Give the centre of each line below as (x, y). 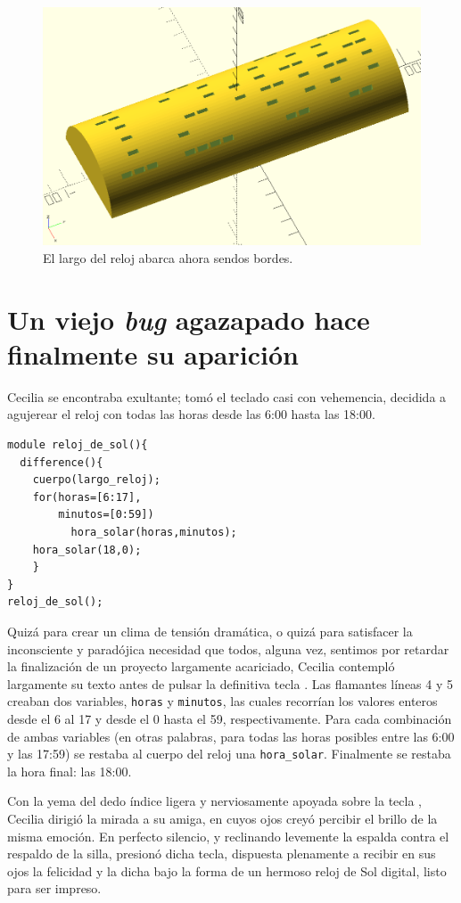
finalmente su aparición (153, 353)
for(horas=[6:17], (87, 497)
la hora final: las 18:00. (70, 771)
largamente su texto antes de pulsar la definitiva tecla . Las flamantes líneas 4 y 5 (230, 683)
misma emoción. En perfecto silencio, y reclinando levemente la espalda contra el (228, 836)
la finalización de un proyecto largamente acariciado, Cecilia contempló (201, 666)
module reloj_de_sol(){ (78, 445)
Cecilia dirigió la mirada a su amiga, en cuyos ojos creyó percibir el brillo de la (222, 819)
